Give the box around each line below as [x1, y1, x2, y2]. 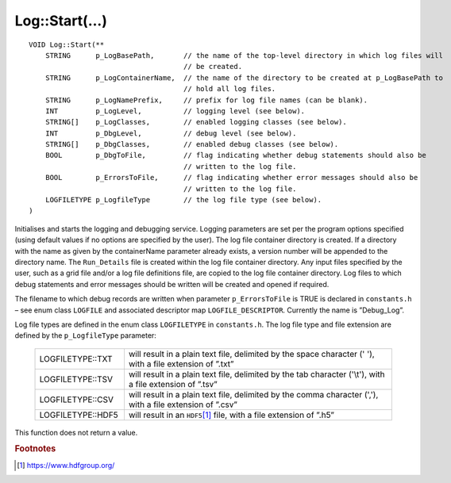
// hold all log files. [183, 84, 276, 94]
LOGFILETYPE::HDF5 [39, 409, 118, 420]
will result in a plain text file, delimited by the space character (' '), [128, 348, 375, 359]
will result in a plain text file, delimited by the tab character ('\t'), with [128, 369, 385, 380]
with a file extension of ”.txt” [128, 358, 234, 369]
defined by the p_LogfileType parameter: [14, 331, 156, 340]
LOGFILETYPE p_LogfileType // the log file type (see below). [44, 195, 322, 205]
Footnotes [14, 443, 56, 454]
